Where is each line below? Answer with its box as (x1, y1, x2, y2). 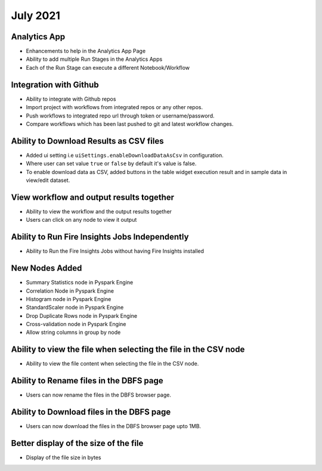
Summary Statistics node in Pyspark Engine (26, 279, 134, 286)
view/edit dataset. (26, 176, 70, 184)
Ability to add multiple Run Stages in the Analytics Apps (26, 55, 163, 63)
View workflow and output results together (11, 192, 175, 202)
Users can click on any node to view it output (26, 216, 137, 224)
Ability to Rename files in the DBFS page (11, 376, 163, 386)
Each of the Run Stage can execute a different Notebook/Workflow (26, 64, 190, 71)
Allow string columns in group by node (26, 329, 121, 336)
